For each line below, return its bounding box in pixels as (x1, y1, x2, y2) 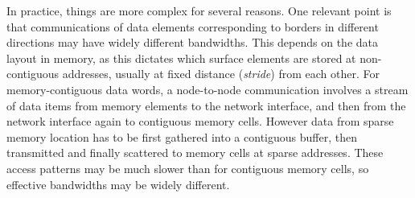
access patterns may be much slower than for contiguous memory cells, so (6, 159, 369, 176)
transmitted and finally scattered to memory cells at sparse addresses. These (6, 144, 384, 161)
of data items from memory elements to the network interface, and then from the (6, 97, 406, 113)
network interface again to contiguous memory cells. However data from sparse (6, 113, 394, 130)
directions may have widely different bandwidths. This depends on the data (6, 34, 379, 51)
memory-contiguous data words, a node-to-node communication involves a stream (6, 80, 409, 97)
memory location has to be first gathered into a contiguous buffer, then (6, 128, 357, 145)
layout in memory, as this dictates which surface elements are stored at (6, 49, 356, 66)
